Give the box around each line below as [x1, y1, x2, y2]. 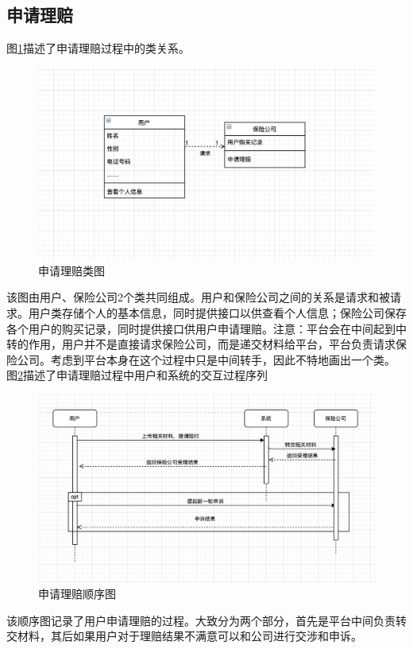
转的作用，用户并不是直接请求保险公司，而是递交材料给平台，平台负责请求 [6, 336, 396, 352]
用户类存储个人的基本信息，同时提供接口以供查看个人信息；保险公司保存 [28, 304, 407, 321]
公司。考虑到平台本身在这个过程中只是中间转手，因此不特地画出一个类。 [17, 351, 396, 367]
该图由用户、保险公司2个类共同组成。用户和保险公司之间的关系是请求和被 [6, 289, 390, 305]
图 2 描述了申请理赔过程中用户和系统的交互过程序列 [6, 367, 268, 383]
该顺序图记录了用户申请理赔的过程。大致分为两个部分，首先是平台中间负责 [6, 612, 396, 628]
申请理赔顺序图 [38, 585, 116, 601]
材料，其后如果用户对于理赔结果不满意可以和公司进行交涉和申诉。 [17, 628, 362, 644]
